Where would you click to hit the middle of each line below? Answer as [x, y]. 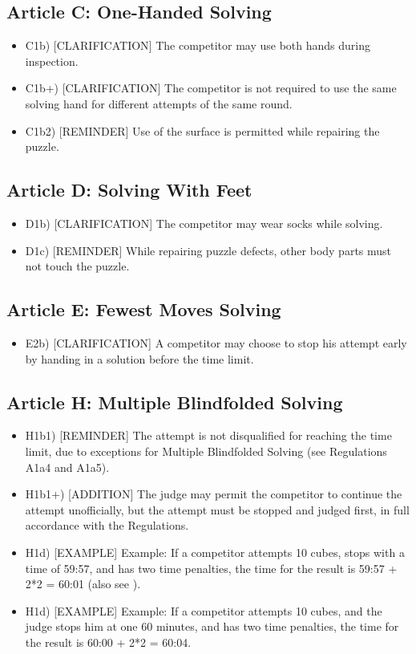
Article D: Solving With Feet [129, 190]
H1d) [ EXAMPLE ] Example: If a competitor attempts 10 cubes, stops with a [215, 552]
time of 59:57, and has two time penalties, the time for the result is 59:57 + [211, 568]
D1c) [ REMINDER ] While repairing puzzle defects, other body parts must [208, 250]
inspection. [52, 61]
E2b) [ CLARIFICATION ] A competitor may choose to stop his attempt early [216, 342]
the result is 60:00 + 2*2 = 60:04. [108, 642]
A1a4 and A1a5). [67, 467]
